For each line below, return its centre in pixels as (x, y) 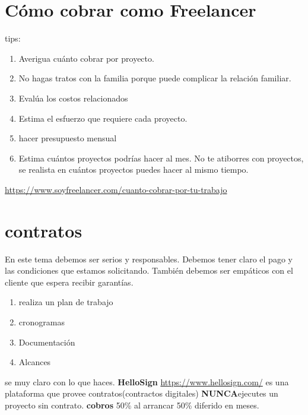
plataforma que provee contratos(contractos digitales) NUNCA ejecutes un (142, 393)
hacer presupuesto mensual (68, 138)
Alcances (35, 362)
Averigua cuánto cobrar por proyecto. (86, 58)
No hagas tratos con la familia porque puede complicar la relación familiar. (155, 78)
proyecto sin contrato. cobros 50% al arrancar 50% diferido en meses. (132, 405)
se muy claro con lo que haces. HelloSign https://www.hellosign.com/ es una (147, 381)
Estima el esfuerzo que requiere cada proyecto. (103, 118)
